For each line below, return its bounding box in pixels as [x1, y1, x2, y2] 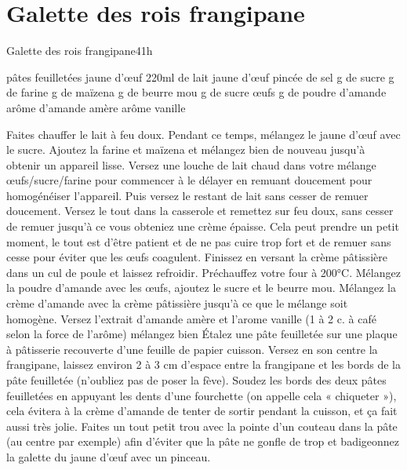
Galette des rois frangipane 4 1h [6, 42, 153, 59]
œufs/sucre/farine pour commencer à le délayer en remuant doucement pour [6, 172, 372, 188]
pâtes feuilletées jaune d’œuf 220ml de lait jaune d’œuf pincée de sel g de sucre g [6, 68, 394, 85]
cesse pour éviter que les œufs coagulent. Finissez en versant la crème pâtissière [6, 249, 387, 265]
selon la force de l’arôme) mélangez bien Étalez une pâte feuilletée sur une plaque [6, 326, 398, 342]
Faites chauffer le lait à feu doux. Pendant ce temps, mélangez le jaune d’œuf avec [6, 126, 401, 142]
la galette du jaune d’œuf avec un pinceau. [6, 448, 211, 465]
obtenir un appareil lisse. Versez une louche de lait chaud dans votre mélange [6, 156, 376, 173]
